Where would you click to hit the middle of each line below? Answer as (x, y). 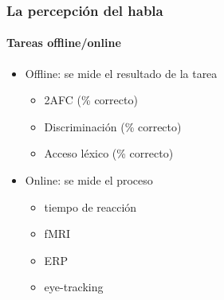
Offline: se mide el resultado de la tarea (121, 73)
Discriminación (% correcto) (113, 126)
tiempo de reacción (90, 206)
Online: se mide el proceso (89, 180)
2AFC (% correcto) (91, 100)
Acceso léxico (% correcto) (109, 153)
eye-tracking (74, 287)
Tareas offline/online (64, 43)
